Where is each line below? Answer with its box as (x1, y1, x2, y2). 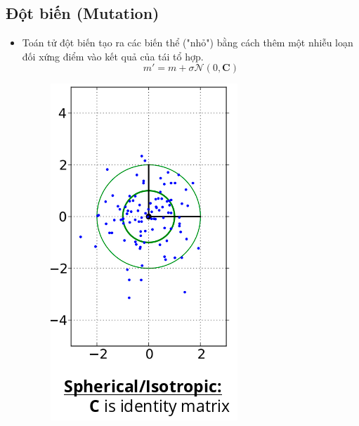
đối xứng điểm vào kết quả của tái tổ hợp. (22, 49, 204, 63)
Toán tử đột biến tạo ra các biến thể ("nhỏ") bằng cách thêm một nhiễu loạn (22, 35, 353, 50)
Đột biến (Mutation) (6, 2, 159, 24)
